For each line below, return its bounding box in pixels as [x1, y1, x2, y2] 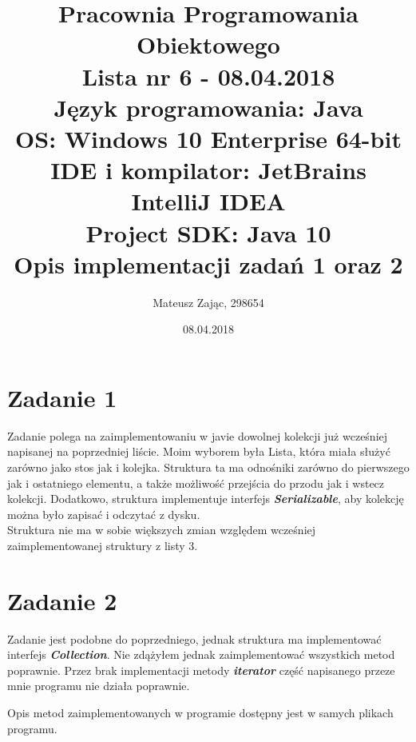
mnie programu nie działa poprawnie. [7, 677, 190, 694]
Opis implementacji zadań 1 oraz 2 [14, 247, 403, 280]
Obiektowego [137, 28, 280, 61]
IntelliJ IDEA [131, 185, 286, 217]
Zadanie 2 [7, 584, 117, 616]
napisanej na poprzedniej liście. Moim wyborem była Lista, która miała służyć [7, 443, 390, 460]
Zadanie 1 [7, 381, 117, 413]
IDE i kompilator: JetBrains [50, 154, 366, 186]
